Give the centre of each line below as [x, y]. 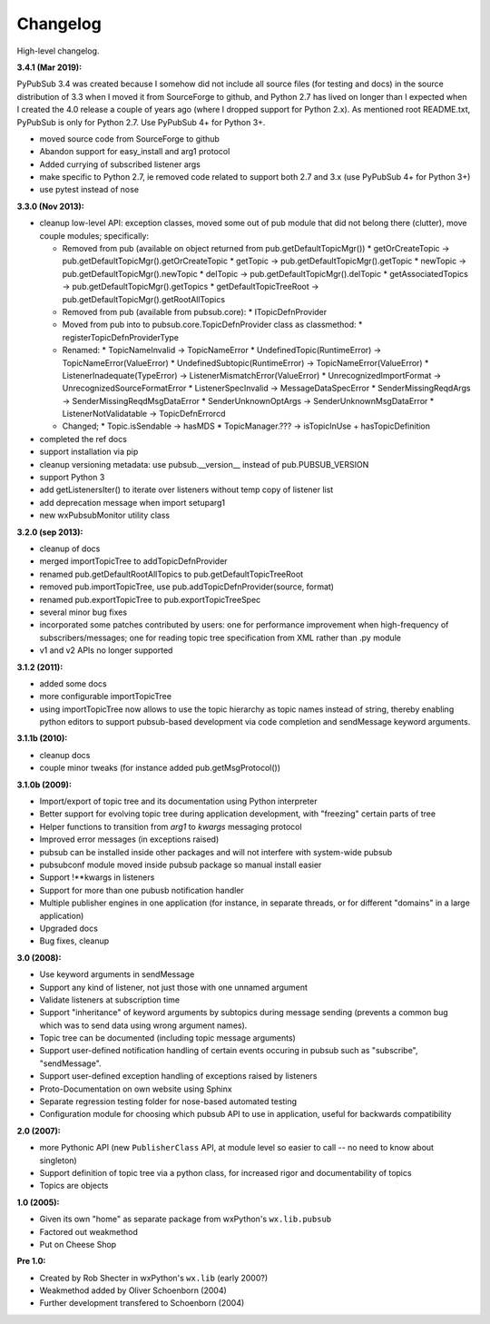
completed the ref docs [83, 439]
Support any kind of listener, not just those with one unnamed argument [174, 987]
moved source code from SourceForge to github [129, 138]
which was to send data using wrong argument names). [143, 1025]
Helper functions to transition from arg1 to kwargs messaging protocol [171, 826]
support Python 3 [72, 478]
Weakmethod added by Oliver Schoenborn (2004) [133, 1290]
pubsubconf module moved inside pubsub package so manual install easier [181, 865]
